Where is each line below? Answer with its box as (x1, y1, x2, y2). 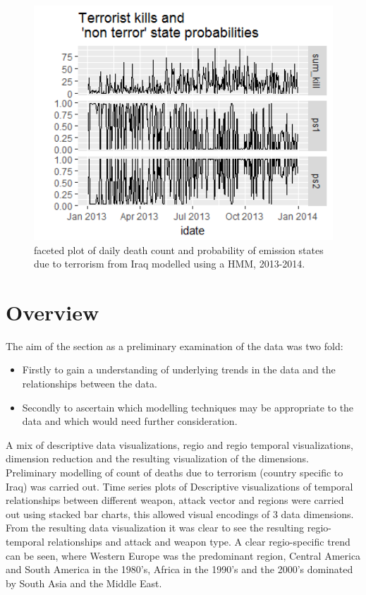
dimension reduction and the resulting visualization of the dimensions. (6, 451, 309, 466)
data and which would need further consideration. (22, 414, 238, 428)
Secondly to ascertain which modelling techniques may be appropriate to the (22, 399, 354, 414)
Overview (6, 297, 99, 326)
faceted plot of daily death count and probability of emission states (34, 242, 324, 257)
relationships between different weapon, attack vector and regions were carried (6, 493, 344, 507)
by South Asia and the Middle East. (6, 575, 162, 590)
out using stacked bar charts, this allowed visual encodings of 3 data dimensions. (6, 506, 354, 521)
